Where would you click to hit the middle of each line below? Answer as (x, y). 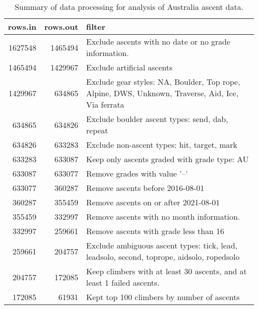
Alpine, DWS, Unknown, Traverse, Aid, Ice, (162, 93)
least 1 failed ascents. (123, 282)
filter (96, 27)
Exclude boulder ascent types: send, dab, (157, 119)
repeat (97, 130)
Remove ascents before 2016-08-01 (145, 188)
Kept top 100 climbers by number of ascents (163, 297)
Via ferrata (105, 104)
